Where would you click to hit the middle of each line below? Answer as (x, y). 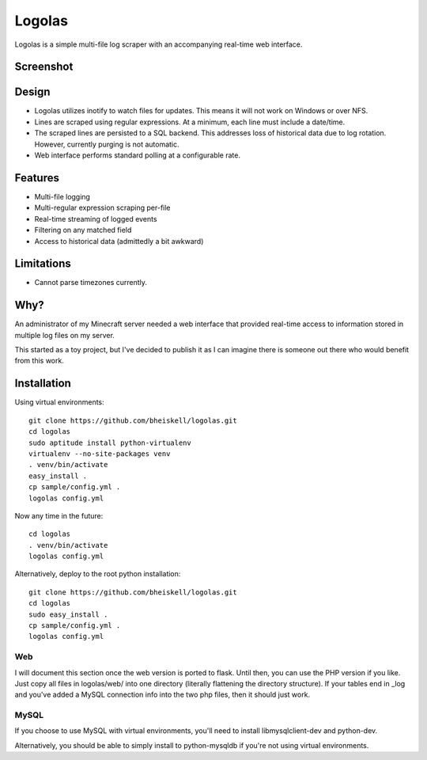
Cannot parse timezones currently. (91, 283)
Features (37, 178)
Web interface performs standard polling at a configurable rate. (138, 155)
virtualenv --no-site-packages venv (100, 454)
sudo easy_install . (68, 614)
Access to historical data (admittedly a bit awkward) (119, 241)
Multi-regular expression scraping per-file (102, 208)
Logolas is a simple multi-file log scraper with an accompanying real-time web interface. (159, 44)
